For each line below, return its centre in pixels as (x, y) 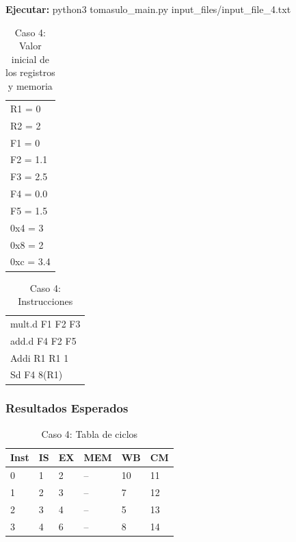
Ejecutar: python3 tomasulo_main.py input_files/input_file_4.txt (148, 9)
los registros (30, 72)
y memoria (30, 85)
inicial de (30, 59)
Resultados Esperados (67, 408)
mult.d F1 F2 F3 (45, 323)
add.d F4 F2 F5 (43, 340)
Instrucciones (45, 301)
